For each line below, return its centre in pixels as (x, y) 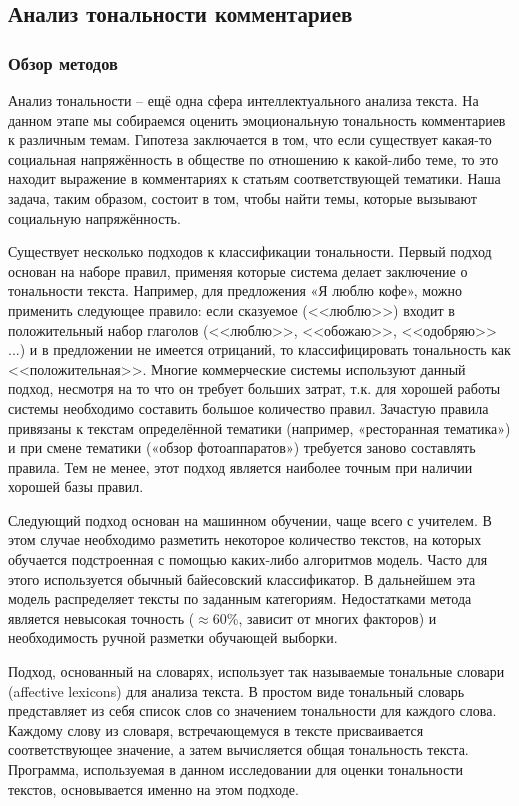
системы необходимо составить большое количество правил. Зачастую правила (248, 407)
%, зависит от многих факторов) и (331, 617)
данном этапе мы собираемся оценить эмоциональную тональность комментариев (257, 119)
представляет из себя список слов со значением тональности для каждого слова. (252, 710)
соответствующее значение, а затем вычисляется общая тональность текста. (238, 749)
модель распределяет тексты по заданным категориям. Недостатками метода (240, 598)
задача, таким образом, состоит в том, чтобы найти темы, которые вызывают (242, 197)
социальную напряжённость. (94, 217)
